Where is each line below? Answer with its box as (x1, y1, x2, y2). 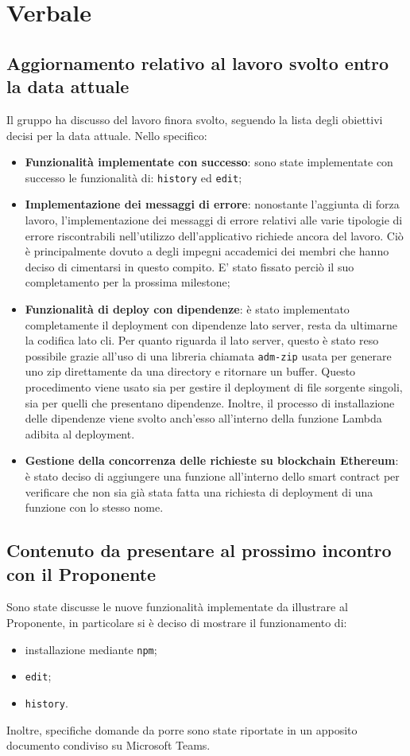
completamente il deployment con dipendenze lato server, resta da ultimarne (25, 316, 397, 333)
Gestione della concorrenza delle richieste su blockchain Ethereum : (25, 452, 399, 469)
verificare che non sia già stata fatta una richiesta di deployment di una (25, 483, 373, 500)
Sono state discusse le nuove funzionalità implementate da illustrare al (6, 598, 348, 615)
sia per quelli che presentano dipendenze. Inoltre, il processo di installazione (25, 394, 395, 411)
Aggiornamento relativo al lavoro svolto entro (6, 50, 389, 75)
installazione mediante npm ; (25, 641, 157, 657)
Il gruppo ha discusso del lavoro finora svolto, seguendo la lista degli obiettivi (6, 111, 383, 127)
